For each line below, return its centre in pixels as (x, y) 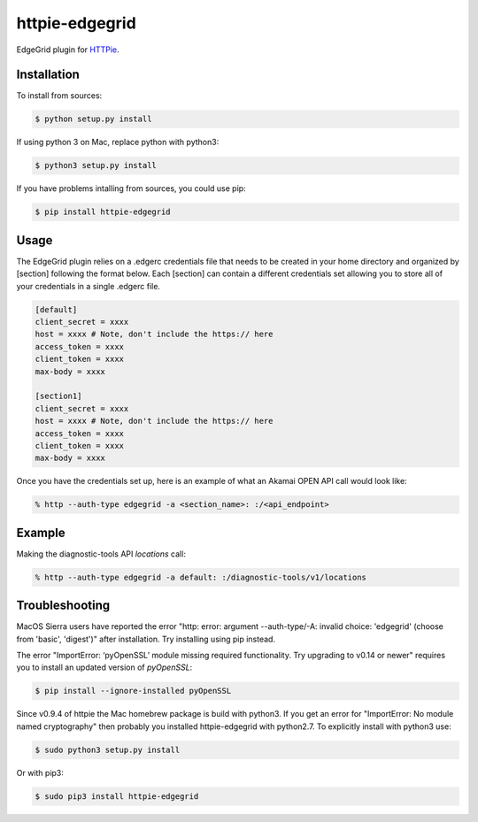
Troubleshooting (63, 606)
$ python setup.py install (93, 119)
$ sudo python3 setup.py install (108, 749)
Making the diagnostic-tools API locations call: (101, 554)
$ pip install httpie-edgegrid (103, 212)
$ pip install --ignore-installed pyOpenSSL (133, 691)
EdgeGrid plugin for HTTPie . (68, 50)
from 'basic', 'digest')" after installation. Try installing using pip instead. (146, 639)
